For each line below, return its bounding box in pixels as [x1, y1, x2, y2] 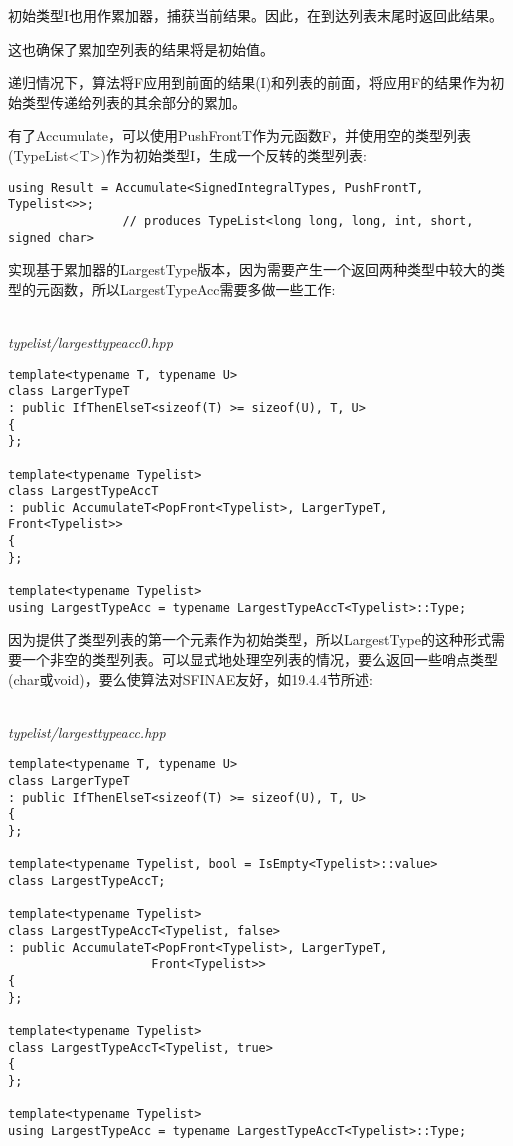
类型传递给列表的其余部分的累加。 [21, 91, 246, 112]
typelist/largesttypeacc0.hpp [8, 331, 173, 352]
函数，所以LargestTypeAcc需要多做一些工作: [49, 278, 336, 299]
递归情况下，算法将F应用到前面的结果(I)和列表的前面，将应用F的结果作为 [8, 72, 491, 93]
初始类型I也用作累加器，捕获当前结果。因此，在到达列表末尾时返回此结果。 [8, 5, 504, 25]
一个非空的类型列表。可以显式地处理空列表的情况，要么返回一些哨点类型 [21, 649, 498, 669]
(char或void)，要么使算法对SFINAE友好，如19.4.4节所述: [8, 668, 373, 689]
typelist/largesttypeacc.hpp [8, 721, 166, 742]
